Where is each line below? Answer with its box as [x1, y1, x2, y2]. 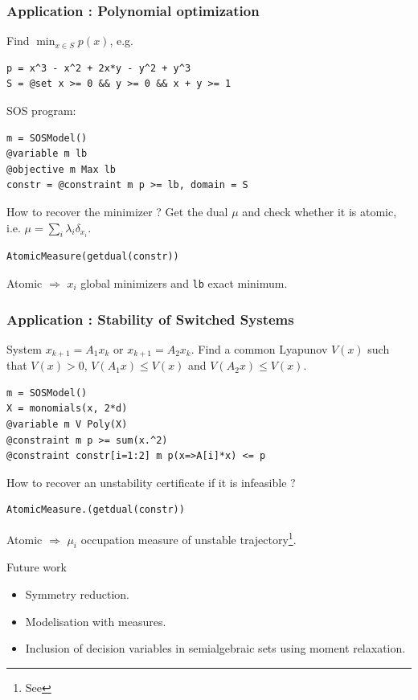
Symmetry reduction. [25, 586, 130, 603]
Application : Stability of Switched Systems [6, 309, 294, 329]
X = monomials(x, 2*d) [6, 403, 128, 415]
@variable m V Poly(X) [6, 419, 128, 431]
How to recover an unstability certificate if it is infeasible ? [6, 473, 296, 490]
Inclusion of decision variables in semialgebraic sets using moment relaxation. [25, 640, 406, 657]
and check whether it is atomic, [242, 203, 397, 219]
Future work [6, 559, 67, 575]
